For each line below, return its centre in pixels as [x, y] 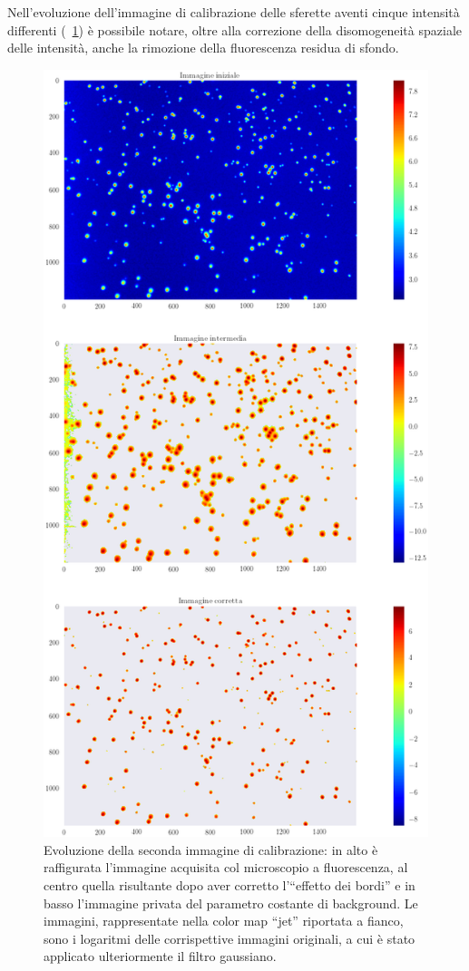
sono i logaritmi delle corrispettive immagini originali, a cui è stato [230, 938]
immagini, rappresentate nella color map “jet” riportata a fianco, [224, 921]
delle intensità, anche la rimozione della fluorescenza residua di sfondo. [203, 48]
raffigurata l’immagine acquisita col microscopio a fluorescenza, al [226, 867]
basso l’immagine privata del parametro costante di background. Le [231, 903]
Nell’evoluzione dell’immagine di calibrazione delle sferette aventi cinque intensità [234, 12]
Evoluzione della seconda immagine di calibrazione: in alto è [211, 849]
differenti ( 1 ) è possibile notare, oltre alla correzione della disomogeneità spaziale [234, 29]
